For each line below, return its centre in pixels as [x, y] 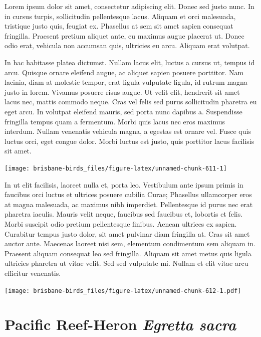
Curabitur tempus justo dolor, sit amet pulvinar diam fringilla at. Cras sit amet [127, 233]
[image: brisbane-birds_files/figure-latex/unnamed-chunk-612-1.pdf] [123, 291]
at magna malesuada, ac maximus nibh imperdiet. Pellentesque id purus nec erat [129, 204]
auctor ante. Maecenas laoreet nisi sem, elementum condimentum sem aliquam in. [130, 243]
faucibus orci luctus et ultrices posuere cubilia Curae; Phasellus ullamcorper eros [128, 194]
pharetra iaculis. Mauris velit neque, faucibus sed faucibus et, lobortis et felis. [124, 214]
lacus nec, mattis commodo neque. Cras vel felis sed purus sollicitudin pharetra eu [131, 102]
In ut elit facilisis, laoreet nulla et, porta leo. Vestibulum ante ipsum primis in [124, 184]
